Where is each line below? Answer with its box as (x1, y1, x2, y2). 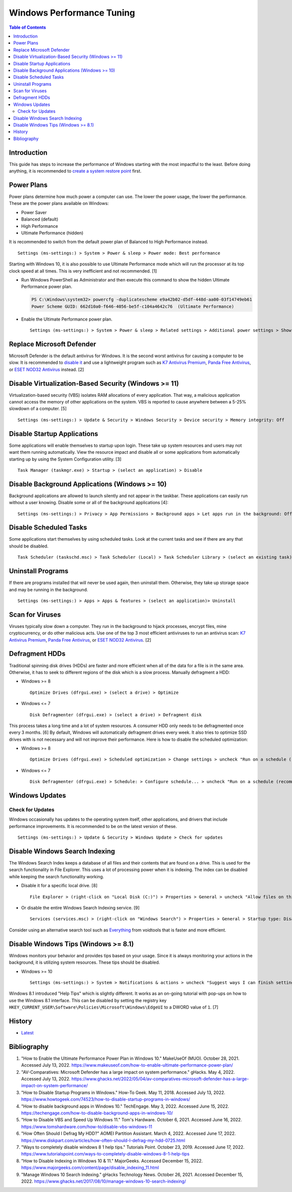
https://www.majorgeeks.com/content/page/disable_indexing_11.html (21, 1165, 159, 1171)
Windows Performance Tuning (9, 7, 135, 18)
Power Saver (21, 209, 47, 215)
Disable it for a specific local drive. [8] (21, 883, 97, 889)
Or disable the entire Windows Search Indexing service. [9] (21, 905, 140, 911)
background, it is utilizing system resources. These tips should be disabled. (9, 959, 160, 966)
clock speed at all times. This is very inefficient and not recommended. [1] (9, 268, 157, 274)
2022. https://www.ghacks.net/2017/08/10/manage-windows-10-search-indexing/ (21, 1178, 186, 1184)
